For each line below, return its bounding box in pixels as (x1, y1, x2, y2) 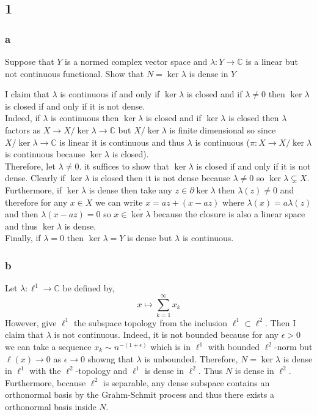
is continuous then (51, 111, 119, 124)
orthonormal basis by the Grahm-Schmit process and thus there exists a (5, 388, 275, 401)
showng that (87, 352, 134, 365)
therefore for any (5, 195, 68, 208)
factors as (5, 123, 41, 136)
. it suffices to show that (79, 159, 169, 172)
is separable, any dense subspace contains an (103, 376, 270, 389)
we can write (95, 195, 143, 208)
